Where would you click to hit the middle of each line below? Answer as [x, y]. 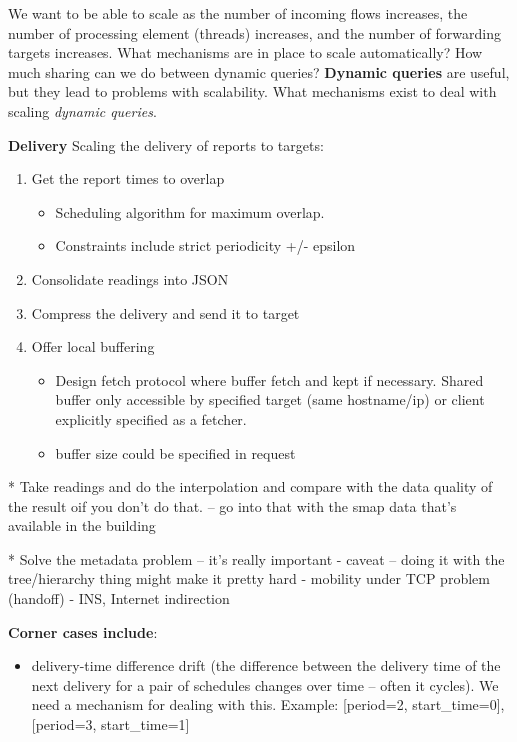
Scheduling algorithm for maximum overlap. [190, 211]
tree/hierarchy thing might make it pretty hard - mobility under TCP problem [249, 578]
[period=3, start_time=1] [110, 724]
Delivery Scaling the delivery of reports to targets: [166, 144]
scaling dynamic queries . [82, 110]
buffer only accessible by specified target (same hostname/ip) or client [270, 399]
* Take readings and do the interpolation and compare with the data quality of [250, 486]
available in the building [82, 525]
